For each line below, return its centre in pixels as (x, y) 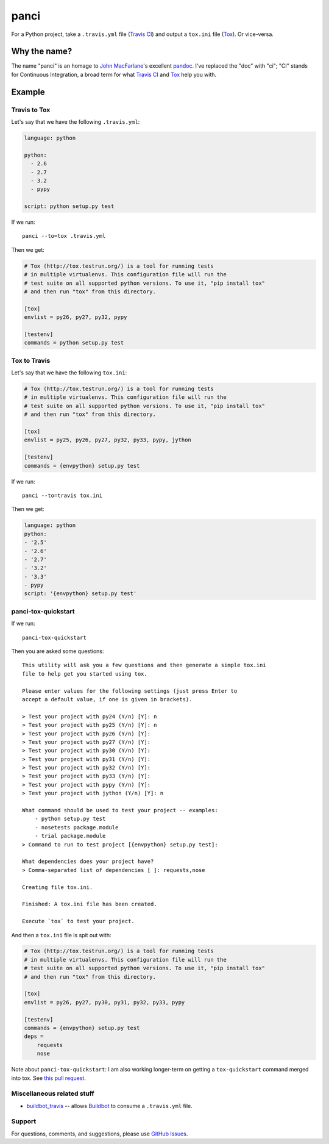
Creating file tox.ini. (58, 887)
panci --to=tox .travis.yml (64, 236)
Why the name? (42, 52)
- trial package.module (70, 836)
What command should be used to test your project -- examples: (120, 810)
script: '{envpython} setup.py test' (80, 594)
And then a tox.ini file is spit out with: (62, 935)
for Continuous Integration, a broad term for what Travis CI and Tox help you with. (114, 74)
